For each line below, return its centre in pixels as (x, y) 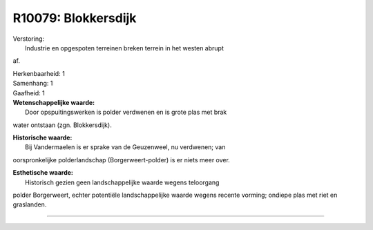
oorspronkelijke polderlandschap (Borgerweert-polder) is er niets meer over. (122, 160)
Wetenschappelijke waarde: (54, 102)
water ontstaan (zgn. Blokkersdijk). (62, 125)
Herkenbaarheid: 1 (39, 73)
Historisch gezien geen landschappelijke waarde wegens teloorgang (122, 182)
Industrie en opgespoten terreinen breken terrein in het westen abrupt (125, 48)
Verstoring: (29, 39)
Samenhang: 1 (33, 84)
